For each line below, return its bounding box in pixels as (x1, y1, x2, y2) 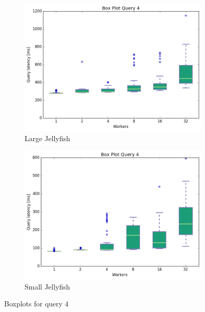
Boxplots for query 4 (4, 298, 69, 309)
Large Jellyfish (25, 132, 70, 143)
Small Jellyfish (25, 281, 70, 292)
